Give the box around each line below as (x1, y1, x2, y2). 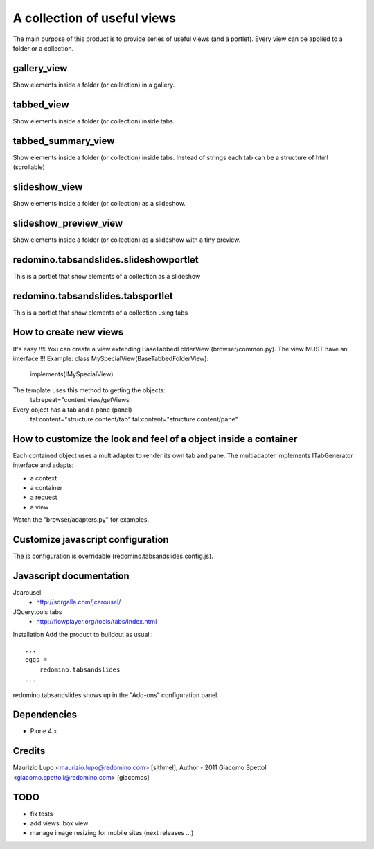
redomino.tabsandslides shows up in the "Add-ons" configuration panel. (12, 690, 220, 699)
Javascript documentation (12, 570, 130, 581)
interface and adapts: (12, 461, 74, 469)
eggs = (25, 656, 48, 664)
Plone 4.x (30, 727, 57, 735)
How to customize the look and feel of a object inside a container (12, 433, 298, 445)
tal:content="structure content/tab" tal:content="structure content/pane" (30, 414, 238, 423)
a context (30, 473, 57, 482)
